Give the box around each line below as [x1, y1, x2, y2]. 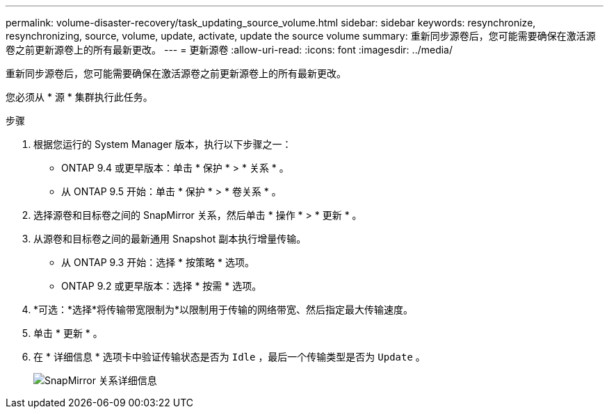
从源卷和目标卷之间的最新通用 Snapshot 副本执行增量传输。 [33, 233, 307, 245]
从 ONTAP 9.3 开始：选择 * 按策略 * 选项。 [61, 256, 254, 268]
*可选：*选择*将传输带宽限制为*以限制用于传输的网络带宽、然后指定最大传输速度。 [33, 304, 414, 315]
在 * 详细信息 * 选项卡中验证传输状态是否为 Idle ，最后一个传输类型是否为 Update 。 [33, 351, 425, 363]
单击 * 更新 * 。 [33, 327, 103, 339]
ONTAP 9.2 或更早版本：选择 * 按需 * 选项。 [61, 280, 262, 292]
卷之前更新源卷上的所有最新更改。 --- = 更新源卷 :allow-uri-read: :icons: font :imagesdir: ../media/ [6, 44, 453, 56]
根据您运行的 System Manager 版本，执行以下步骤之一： [33, 138, 292, 150]
